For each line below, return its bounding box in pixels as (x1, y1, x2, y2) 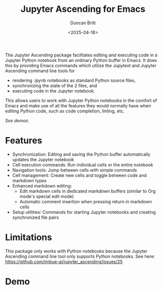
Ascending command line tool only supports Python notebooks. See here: (5, 253, 155, 259)
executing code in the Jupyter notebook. (12, 88, 95, 94)
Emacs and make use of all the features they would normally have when (5, 102, 152, 108)
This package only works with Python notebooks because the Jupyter (5, 248, 148, 254)
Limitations (5, 232, 52, 243)
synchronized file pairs (12, 214, 59, 220)
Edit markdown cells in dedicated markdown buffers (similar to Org (19, 188, 156, 194)
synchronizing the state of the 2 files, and (12, 83, 97, 89)
